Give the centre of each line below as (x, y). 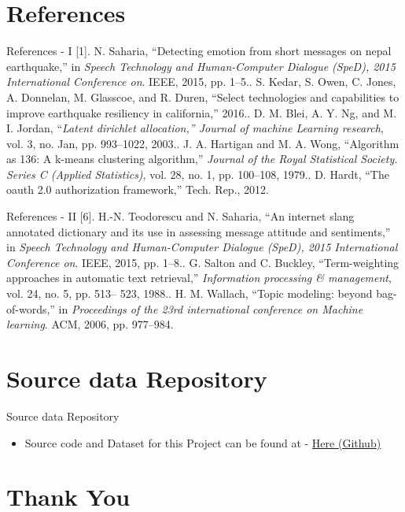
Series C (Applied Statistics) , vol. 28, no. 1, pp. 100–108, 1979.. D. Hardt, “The (198, 174)
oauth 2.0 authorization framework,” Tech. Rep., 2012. (138, 189)
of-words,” (31, 308)
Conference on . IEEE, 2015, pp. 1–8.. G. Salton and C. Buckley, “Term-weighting (203, 262)
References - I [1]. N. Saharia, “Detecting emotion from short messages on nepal (199, 51)
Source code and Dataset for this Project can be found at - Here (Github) (203, 442)
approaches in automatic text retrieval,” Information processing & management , (199, 278)
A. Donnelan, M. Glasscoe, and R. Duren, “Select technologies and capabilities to (203, 96)
